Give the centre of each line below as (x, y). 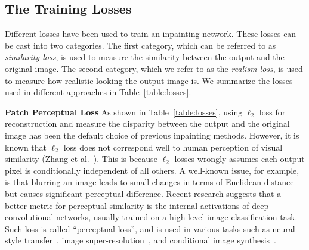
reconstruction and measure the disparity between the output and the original (147, 124)
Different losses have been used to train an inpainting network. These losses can (151, 34)
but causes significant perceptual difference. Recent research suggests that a (143, 193)
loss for (272, 112)
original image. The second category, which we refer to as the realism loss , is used (154, 68)
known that (26, 147)
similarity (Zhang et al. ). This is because (81, 159)
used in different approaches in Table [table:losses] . (98, 92)
